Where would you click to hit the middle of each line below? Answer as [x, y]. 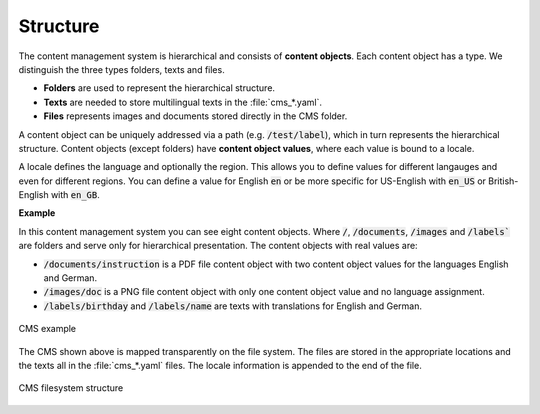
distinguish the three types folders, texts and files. [121, 69]
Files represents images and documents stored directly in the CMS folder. [195, 116]
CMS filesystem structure [71, 388]
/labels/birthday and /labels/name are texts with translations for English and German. [232, 306]
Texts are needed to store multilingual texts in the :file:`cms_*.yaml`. [182, 102]
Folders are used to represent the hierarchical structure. [159, 88]
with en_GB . [75, 195]
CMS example [47, 329]
